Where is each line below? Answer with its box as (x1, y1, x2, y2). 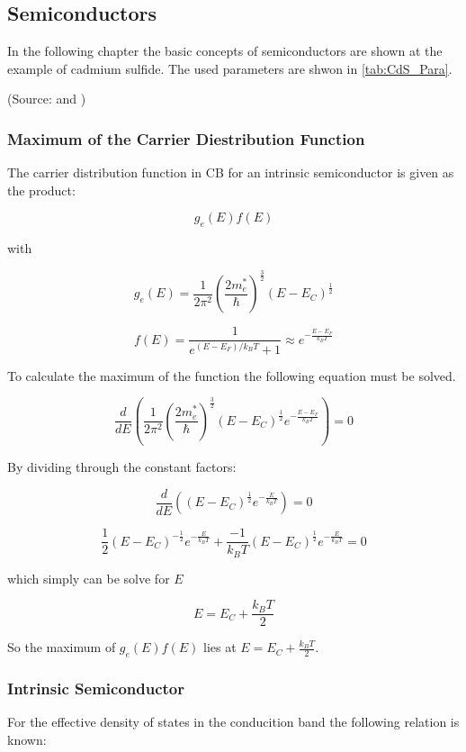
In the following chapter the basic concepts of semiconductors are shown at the (7, 41, 443, 60)
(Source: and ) (7, 89, 86, 108)
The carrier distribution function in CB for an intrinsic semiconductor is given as (7, 163, 454, 182)
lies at (203, 638, 237, 657)
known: (7, 729, 47, 748)
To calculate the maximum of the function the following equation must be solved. (7, 366, 456, 385)
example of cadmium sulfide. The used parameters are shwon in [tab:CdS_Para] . (7, 59, 453, 77)
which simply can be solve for (7, 568, 170, 587)
